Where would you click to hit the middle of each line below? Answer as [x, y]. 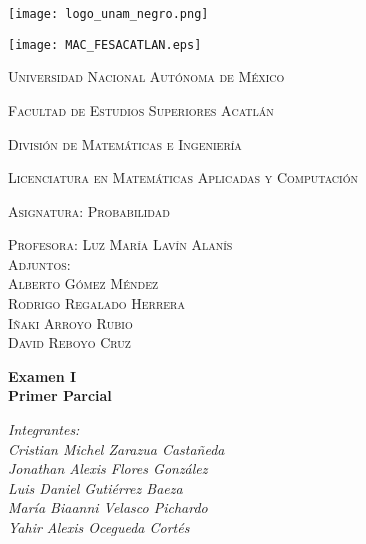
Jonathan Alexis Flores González [108, 468]
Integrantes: [44, 429]
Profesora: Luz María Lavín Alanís [120, 244]
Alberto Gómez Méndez [83, 283]
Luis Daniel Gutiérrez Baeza [95, 487]
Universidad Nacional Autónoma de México [146, 76]
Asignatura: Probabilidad [89, 210]
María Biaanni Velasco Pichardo [108, 507]
